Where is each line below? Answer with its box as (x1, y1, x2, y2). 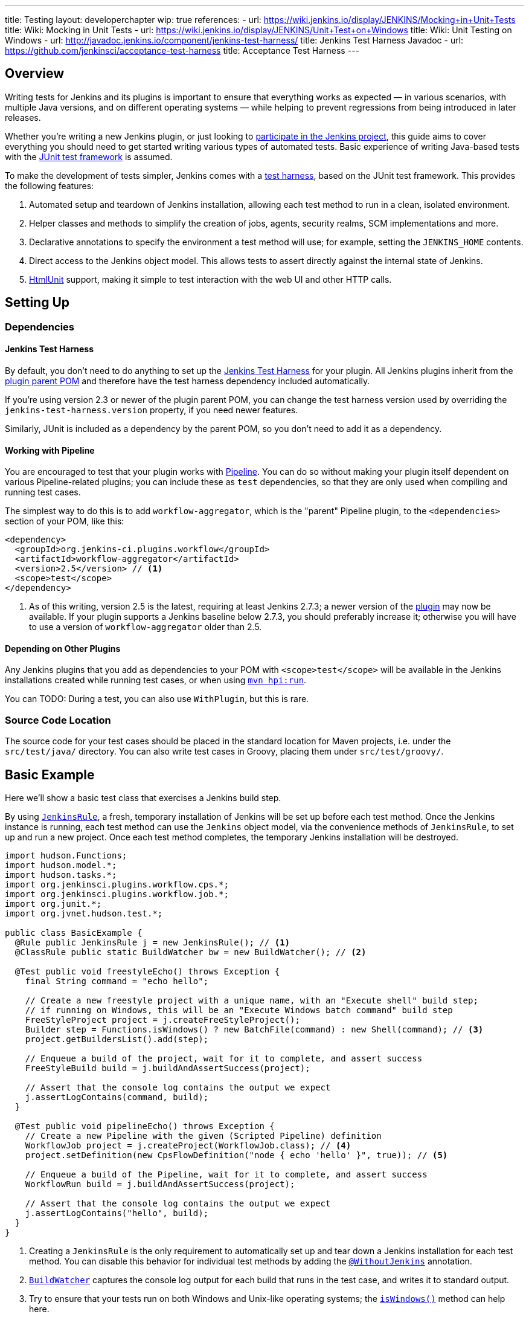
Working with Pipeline (5, 445, 95, 456)
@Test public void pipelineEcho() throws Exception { (14, 1121, 275, 1131)
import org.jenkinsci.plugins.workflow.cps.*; (5, 879, 229, 889)
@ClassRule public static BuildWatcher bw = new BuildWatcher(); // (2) (14, 947, 367, 957)
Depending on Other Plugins (5, 643, 121, 654)
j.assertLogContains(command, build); (25, 1092, 209, 1102)
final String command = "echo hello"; (25, 976, 209, 986)
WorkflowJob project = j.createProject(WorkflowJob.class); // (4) (25, 1140, 351, 1150)
